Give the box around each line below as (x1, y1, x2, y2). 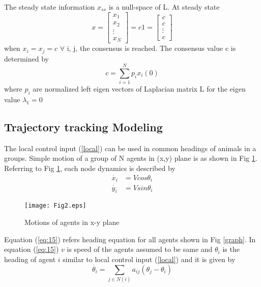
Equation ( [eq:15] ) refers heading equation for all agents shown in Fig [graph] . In (4, 234, 256, 244)
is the (222, 244, 240, 254)
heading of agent (4, 253, 56, 264)
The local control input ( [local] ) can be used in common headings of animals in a (4, 142, 256, 153)
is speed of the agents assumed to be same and (67, 244, 213, 254)
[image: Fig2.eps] (24, 202, 86, 210)
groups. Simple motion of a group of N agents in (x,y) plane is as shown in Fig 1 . (4, 153, 257, 163)
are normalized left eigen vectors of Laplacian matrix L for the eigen (33, 83, 246, 94)
